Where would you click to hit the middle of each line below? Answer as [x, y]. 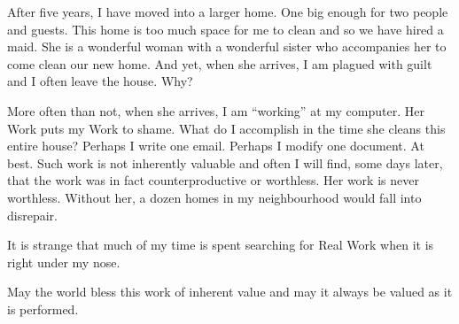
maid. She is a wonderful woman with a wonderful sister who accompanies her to [227, 46]
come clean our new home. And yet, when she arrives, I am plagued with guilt [220, 63]
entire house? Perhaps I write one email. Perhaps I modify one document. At [216, 146]
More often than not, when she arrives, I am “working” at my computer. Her [216, 110]
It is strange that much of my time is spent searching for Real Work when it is [221, 245]
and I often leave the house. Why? [100, 81]
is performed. [43, 309]
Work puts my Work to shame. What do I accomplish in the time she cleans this [226, 128]
